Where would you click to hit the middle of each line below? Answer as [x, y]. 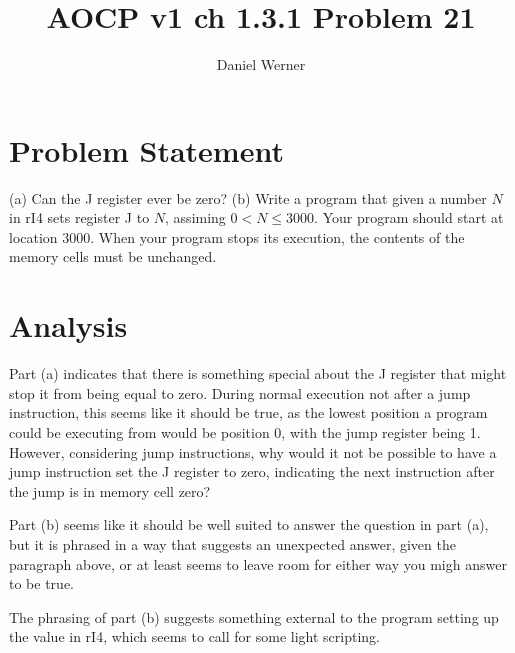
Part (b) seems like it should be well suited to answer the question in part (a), [249, 524]
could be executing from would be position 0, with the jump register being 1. [245, 431]
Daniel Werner [261, 64]
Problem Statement [146, 149]
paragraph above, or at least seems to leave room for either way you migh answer [258, 563]
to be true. [41, 583]
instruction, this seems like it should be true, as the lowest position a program [248, 412]
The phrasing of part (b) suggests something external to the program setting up [254, 616]
